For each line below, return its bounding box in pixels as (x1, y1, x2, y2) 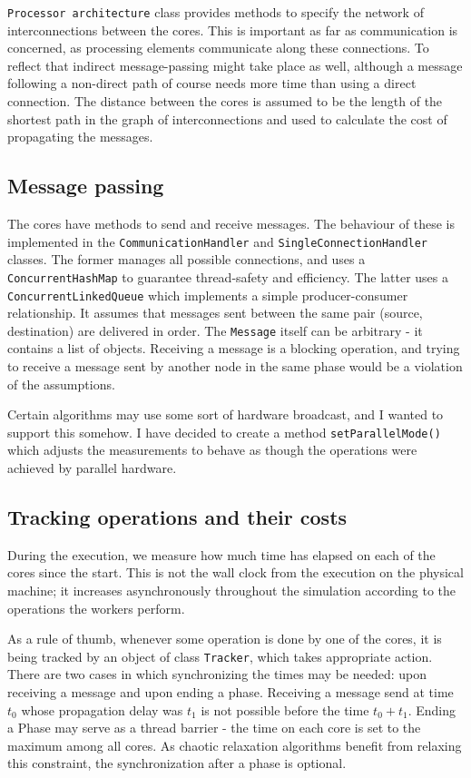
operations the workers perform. (7, 598, 185, 617)
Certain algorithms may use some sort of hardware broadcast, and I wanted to (7, 405, 444, 424)
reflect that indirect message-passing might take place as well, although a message (7, 55, 463, 74)
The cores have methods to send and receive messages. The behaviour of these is (7, 214, 455, 233)
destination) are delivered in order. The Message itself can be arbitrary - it (7, 320, 423, 340)
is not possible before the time (201, 700, 369, 719)
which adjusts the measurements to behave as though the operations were (7, 440, 417, 459)
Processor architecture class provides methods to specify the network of (7, 3, 424, 21)
